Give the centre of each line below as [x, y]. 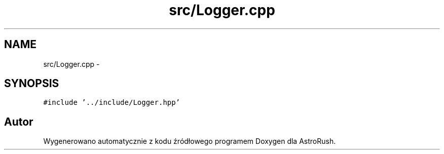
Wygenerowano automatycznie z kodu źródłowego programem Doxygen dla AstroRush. [190, 141]
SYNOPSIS [32, 84]
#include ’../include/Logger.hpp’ [112, 103]
